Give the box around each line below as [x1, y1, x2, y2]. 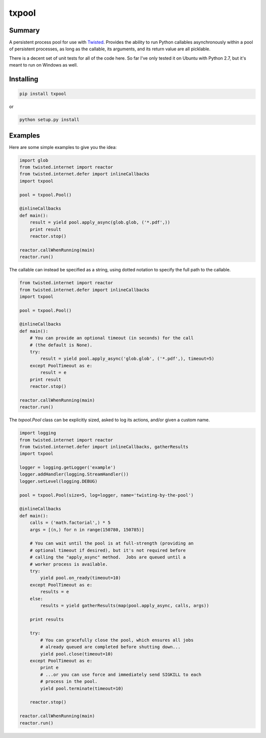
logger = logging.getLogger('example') [19, 465, 116, 471]
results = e [40, 589, 69, 594]
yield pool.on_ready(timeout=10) [40, 575, 121, 581]
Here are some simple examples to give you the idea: [9, 144, 117, 150]
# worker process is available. [30, 561, 108, 567]
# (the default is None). [30, 342, 93, 348]
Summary [9, 26, 40, 35]
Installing [9, 75, 39, 83]
